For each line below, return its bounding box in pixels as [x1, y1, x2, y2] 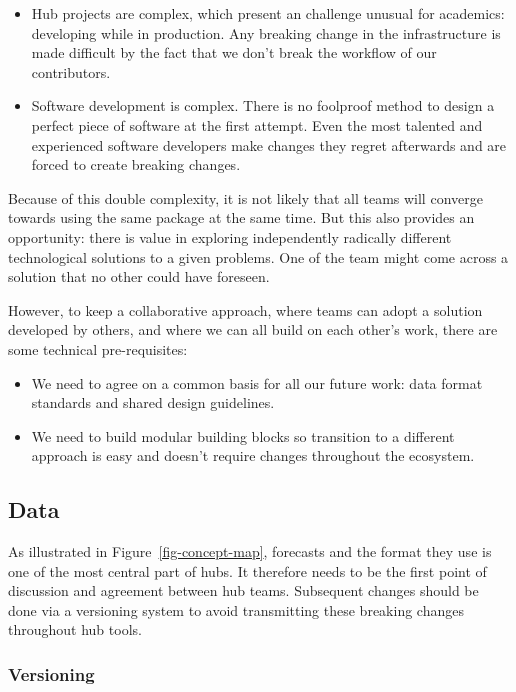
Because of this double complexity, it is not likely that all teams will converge [8, 187, 483, 208]
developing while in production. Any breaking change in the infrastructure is [31, 22, 501, 43]
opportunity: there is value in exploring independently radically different [8, 226, 452, 247]
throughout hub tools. [8, 619, 142, 640]
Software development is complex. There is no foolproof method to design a [31, 95, 495, 116]
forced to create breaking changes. [31, 154, 241, 175]
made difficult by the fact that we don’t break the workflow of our [31, 42, 437, 63]
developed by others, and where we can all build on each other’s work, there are [8, 319, 498, 340]
